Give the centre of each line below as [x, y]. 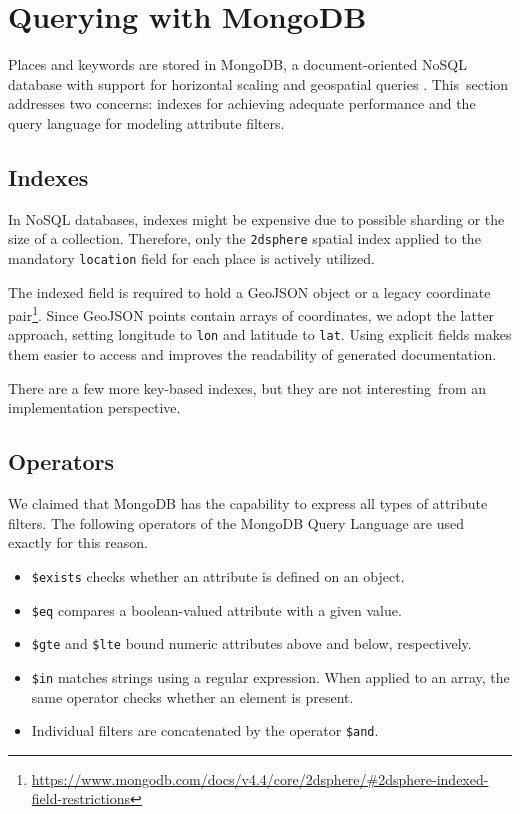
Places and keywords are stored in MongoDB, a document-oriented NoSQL [237, 64]
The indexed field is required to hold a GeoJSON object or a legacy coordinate [249, 291]
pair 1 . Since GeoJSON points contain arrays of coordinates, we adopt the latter [251, 313]
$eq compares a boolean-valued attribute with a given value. [216, 609]
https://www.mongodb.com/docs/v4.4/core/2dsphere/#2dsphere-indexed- [260, 778]
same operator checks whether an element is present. [192, 696]
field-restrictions [81, 798]
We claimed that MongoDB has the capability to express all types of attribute [248, 503]
